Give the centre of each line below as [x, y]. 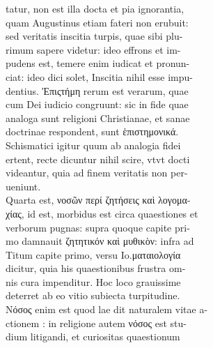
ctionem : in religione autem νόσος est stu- [96, 323]
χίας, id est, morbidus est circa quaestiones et [102, 213]
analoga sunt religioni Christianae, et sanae [98, 118]
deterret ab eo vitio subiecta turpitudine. [93, 295]
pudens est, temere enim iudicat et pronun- [98, 63]
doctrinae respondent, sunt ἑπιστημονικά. [92, 131]
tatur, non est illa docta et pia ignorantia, [95, 8]
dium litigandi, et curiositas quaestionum [93, 336]
